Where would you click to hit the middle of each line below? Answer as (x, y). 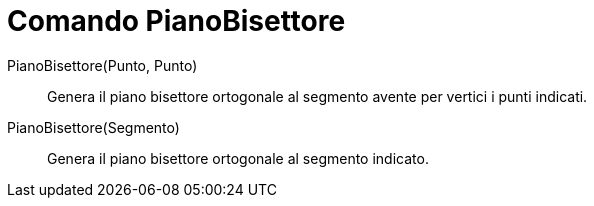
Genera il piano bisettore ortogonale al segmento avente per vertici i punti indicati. (317, 96)
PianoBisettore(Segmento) (93, 127)
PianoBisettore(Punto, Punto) (102, 65)
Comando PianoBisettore (176, 21)
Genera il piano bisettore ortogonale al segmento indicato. (238, 158)
